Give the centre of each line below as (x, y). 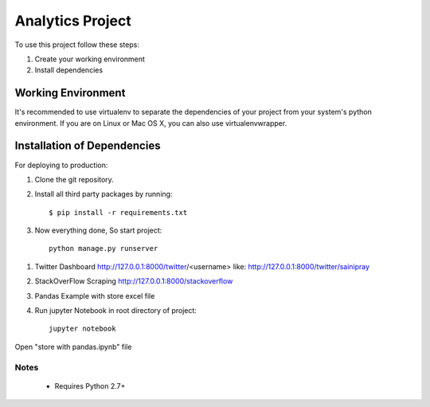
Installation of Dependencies (88, 146)
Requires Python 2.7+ (90, 385)
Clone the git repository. (74, 179)
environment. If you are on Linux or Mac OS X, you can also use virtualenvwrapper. (151, 123)
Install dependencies (69, 70)
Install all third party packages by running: (104, 194)
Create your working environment (90, 59)
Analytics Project (73, 21)
